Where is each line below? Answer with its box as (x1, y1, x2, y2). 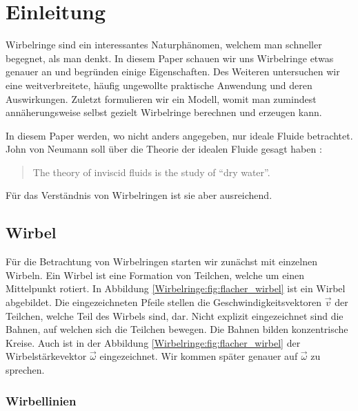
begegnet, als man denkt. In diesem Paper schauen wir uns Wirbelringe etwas (6, 50, 334, 65)
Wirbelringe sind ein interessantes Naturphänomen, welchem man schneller (6, 37, 322, 52)
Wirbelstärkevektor (6, 349, 87, 363)
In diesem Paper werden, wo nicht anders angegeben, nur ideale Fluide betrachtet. (6, 128, 353, 142)
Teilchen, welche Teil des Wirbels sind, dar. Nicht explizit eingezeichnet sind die (6, 308, 344, 323)
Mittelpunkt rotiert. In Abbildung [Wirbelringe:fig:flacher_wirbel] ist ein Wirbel (6, 281, 346, 296)
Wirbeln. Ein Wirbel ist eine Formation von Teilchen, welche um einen (6, 267, 305, 282)
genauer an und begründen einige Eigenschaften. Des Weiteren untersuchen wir (6, 64, 340, 79)
